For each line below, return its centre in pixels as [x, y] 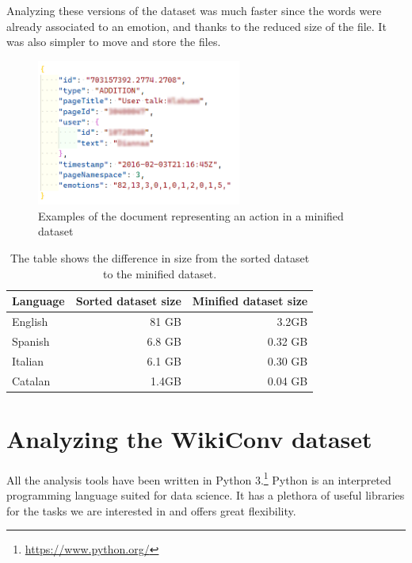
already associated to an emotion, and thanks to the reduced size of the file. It [196, 26]
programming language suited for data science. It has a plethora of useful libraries [206, 495]
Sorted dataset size [128, 301]
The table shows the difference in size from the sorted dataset [160, 257]
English [30, 322]
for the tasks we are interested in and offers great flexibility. [151, 510]
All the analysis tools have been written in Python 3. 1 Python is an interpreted [199, 478]
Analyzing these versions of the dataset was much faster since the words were [194, 10]
